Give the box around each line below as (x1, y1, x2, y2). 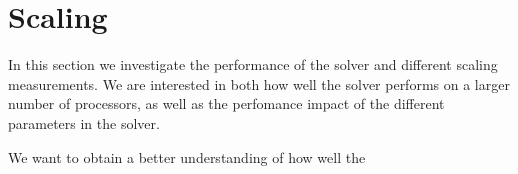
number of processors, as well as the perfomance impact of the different (8, 93, 445, 114)
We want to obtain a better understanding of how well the (8, 146, 366, 167)
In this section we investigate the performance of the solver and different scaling (8, 54, 498, 75)
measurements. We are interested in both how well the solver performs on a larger (8, 73, 510, 94)
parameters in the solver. (8, 112, 160, 133)
